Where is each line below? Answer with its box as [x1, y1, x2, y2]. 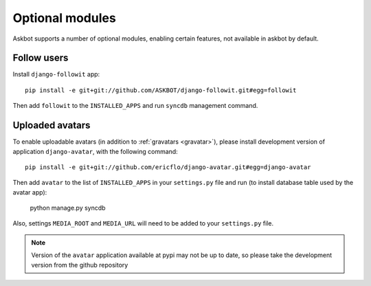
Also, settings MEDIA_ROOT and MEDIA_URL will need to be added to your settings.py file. [12, 219, 274, 228]
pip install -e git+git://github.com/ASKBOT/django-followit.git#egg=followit [25, 86, 297, 94]
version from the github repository [31, 261, 128, 269]
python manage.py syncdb [30, 203, 106, 212]
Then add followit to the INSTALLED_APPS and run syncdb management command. [12, 102, 258, 110]
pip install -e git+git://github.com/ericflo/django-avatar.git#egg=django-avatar [25, 163, 311, 171]
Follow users [12, 52, 69, 64]
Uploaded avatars [12, 120, 91, 131]
